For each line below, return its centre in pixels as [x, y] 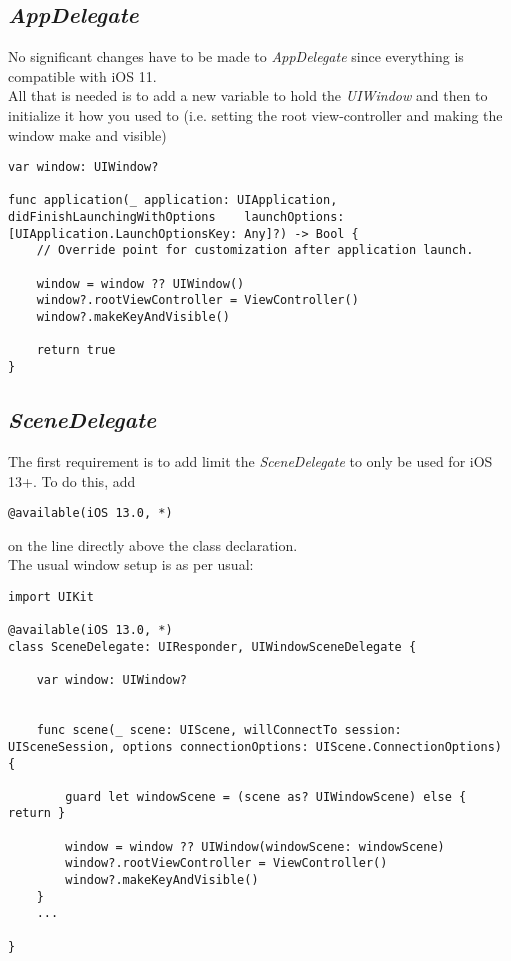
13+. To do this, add [72, 480]
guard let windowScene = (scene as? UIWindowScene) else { [266, 796]
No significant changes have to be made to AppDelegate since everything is [236, 56]
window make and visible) [87, 134]
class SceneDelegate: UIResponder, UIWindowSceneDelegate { [212, 646]
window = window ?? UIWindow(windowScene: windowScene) [255, 846]
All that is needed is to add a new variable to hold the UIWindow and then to [248, 95]
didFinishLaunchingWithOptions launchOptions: [176, 217]
